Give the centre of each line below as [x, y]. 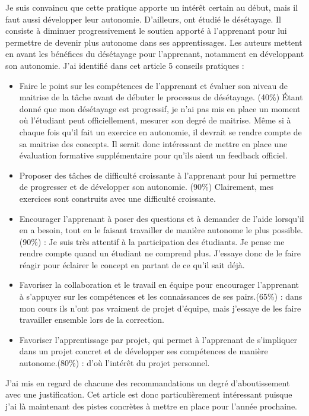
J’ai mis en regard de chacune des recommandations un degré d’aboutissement [148, 382]
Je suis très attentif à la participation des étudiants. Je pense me [167, 241]
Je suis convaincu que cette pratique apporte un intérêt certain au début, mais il [152, 7]
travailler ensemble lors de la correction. [92, 320]
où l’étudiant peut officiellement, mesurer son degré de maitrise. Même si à [155, 120]
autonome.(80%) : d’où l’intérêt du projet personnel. [114, 363]
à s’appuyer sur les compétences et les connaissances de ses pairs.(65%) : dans [161, 296]
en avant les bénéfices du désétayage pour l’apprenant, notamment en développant [155, 54]
